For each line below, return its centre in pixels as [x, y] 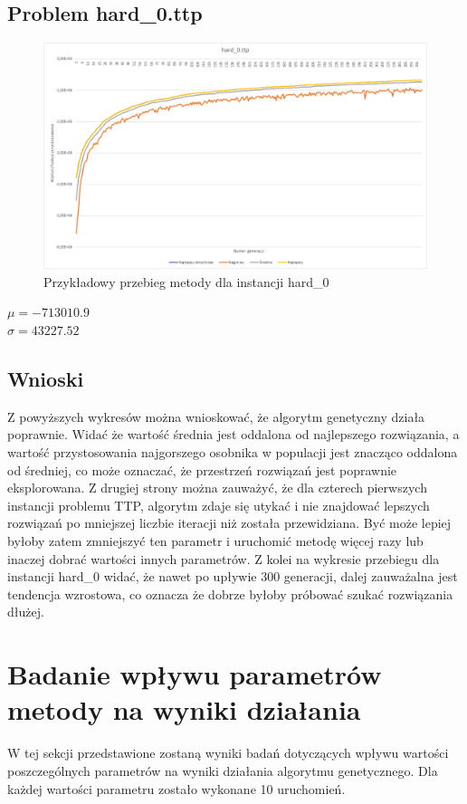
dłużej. [26, 612]
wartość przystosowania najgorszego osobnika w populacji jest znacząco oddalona [233, 452]
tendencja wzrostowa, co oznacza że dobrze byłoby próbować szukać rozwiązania [230, 593]
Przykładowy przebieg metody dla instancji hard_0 [186, 281]
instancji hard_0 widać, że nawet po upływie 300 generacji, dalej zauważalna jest [233, 576]
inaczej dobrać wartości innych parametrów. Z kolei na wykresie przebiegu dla [224, 558]
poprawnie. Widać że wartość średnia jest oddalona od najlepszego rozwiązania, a [233, 434]
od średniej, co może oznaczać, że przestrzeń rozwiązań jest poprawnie [202, 469]
